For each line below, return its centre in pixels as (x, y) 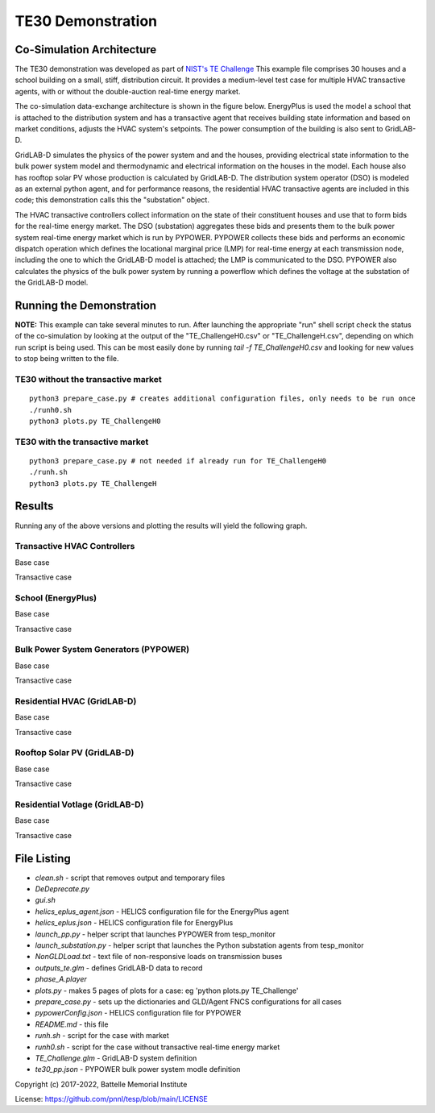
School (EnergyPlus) (56, 598)
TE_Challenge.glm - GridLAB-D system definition (116, 1058)
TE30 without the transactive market (88, 379)
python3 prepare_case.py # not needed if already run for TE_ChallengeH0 (178, 461)
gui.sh (45, 900)
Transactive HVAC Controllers (75, 546)
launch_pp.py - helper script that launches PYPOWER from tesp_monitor (155, 934)
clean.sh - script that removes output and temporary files (130, 878)
